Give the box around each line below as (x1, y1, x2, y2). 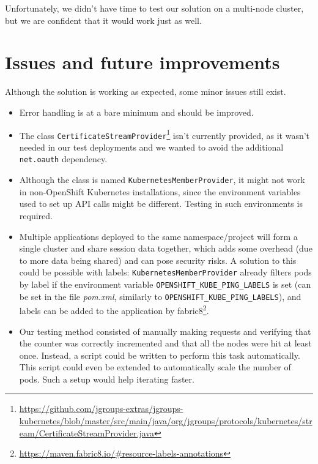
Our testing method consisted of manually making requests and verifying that (19, 324, 311, 337)
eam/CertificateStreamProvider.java (19, 426, 154, 439)
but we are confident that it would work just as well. (5, 13, 202, 26)
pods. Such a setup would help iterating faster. (19, 372, 194, 385)
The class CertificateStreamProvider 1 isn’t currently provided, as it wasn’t (19, 127, 310, 141)
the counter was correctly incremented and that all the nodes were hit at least (19, 337, 312, 350)
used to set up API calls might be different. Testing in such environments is (19, 197, 303, 210)
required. (19, 209, 53, 222)
